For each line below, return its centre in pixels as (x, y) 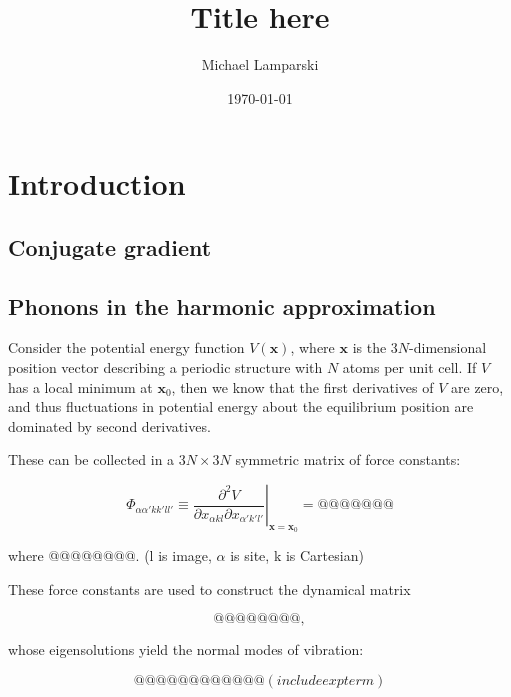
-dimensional (448, 347)
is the (369, 347)
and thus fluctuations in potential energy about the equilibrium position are (241, 406)
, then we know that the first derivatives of (302, 386)
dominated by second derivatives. (109, 425)
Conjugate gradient (110, 246)
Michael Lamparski (260, 64)
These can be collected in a (91, 459)
